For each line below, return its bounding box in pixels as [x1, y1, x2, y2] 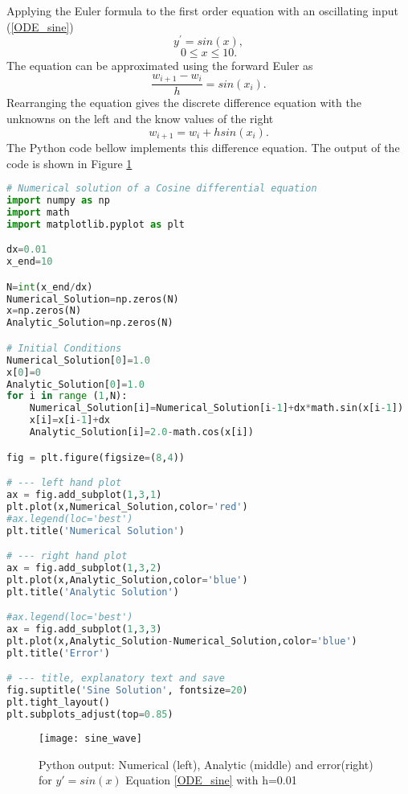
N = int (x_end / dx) [6, 281, 93, 293]
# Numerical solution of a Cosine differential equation [6, 183, 317, 195]
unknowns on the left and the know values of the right [6, 109, 274, 126]
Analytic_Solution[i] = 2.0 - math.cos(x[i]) [29, 426, 254, 438]
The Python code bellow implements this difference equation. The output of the [6, 138, 400, 155]
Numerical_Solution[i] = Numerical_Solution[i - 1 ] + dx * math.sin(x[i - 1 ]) [29, 402, 404, 414]
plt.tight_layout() [6, 697, 110, 709]
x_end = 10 [6, 256, 53, 268]
